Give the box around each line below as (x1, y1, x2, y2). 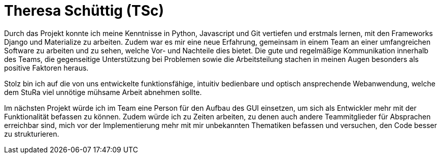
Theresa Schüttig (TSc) (4, 2, 164, 19)
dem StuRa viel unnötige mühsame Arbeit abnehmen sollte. (4, 87, 202, 97)
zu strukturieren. (4, 129, 59, 138)
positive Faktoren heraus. (4, 63, 89, 72)
